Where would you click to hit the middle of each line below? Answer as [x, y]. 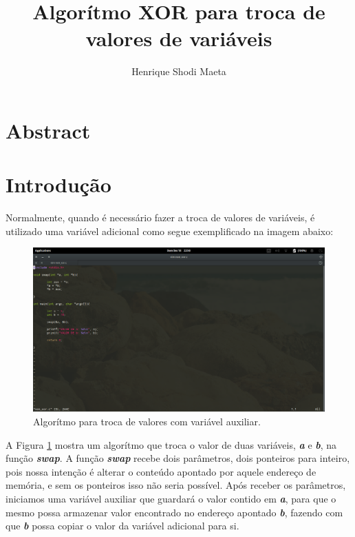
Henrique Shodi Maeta [179, 71]
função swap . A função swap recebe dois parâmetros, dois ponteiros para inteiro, [178, 458]
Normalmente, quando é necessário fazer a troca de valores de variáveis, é [160, 217]
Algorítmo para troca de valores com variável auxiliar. [147, 422]
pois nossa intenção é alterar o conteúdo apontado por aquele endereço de [161, 471]
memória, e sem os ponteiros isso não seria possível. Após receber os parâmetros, [176, 485]
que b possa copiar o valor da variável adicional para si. [122, 526]
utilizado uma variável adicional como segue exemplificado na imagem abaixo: [170, 231]
